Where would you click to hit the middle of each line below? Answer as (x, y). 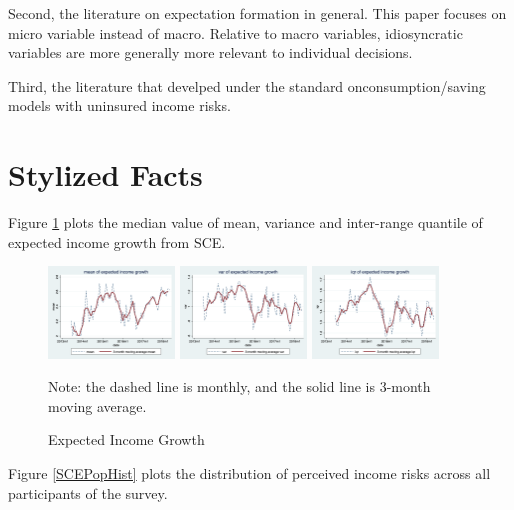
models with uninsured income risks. (119, 105)
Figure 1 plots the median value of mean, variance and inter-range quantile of (245, 222)
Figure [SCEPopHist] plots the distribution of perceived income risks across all (249, 473)
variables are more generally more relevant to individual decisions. (210, 52)
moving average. (97, 405)
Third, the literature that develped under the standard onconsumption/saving (247, 85)
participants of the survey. (88, 492)
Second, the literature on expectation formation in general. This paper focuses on (257, 13)
